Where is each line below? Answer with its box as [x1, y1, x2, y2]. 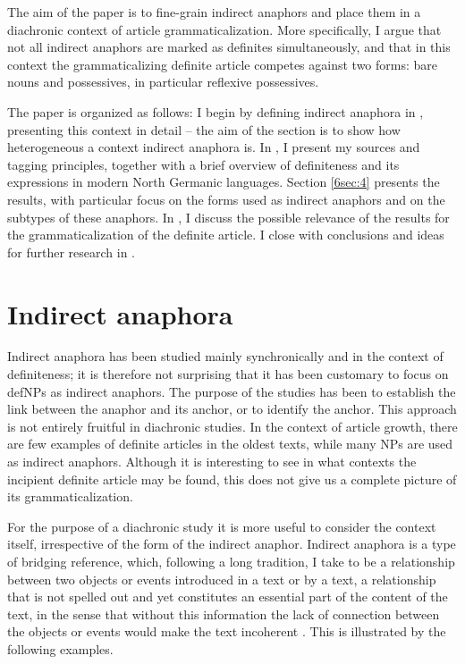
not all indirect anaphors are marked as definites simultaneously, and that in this [7, 38, 451, 56]
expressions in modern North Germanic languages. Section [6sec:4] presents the [7, 172, 440, 191]
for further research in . [7, 242, 136, 261]
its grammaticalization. [7, 487, 133, 506]
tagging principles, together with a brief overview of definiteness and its [7, 155, 400, 173]
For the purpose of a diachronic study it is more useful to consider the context [7, 517, 436, 535]
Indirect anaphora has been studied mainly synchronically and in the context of [7, 347, 444, 366]
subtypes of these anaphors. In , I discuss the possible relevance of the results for [7, 207, 450, 226]
